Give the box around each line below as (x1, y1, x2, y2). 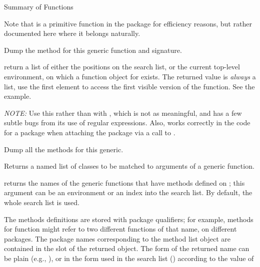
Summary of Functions (4, 1, 73, 11)
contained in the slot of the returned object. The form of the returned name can (4, 243, 249, 254)
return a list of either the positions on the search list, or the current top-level (4, 61, 240, 72)
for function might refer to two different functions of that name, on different (4, 224, 237, 234)
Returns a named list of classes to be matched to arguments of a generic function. (4, 161, 254, 171)
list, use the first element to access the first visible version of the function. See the (4, 81, 255, 91)
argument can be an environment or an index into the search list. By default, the (4, 187, 252, 198)
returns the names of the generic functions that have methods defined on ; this (4, 177, 245, 188)
